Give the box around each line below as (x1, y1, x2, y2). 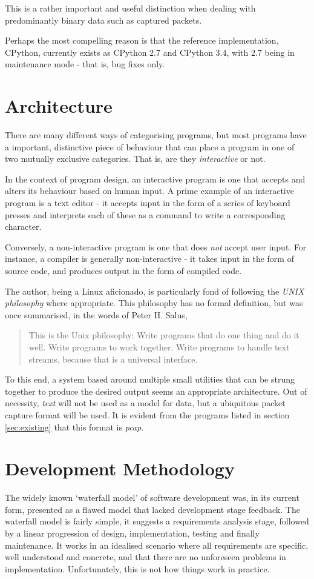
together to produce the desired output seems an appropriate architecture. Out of (5, 384, 307, 397)
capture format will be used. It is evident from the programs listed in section (5, 408, 290, 421)
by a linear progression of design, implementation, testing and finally (5, 527, 260, 540)
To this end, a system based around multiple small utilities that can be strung (5, 373, 295, 386)
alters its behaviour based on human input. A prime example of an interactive (5, 184, 294, 197)
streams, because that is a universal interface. (28, 352, 198, 365)
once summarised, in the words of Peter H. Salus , (5, 308, 188, 321)
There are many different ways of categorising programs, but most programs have (5, 129, 307, 141)
